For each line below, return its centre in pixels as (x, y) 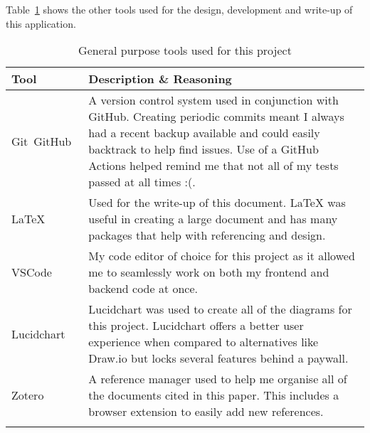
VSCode (32, 272)
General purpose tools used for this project (185, 50)
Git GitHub (42, 141)
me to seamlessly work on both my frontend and (209, 272)
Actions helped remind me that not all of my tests (213, 166)
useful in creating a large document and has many (213, 219)
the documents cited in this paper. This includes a (214, 395)
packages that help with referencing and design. (207, 235)
